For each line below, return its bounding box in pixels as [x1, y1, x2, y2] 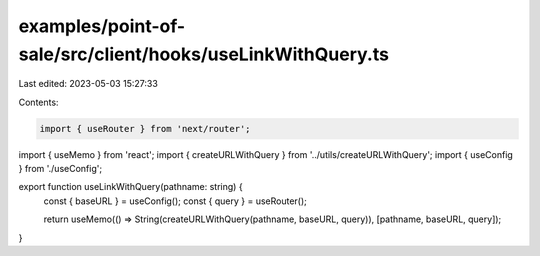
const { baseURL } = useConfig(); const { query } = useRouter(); [43, 195, 307, 207]
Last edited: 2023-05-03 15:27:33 [18, 78, 159, 90]
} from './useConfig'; [18, 163, 103, 175]
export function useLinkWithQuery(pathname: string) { [18, 181, 244, 193]
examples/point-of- [18, 15, 186, 37]
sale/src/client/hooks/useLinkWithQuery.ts [18, 43, 390, 65]
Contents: [18, 96, 59, 108]
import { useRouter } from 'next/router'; [39, 123, 251, 134]
